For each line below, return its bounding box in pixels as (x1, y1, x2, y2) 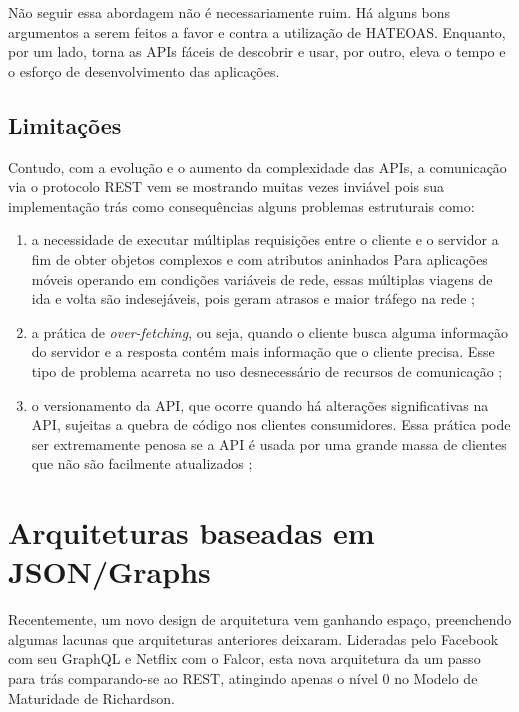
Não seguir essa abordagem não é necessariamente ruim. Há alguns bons (8, 2, 451, 22)
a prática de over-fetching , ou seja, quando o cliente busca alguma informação (31, 321, 509, 342)
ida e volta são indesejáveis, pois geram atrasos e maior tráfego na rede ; (31, 288, 475, 309)
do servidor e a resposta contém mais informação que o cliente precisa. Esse (31, 341, 495, 362)
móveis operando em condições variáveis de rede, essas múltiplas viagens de (31, 268, 493, 289)
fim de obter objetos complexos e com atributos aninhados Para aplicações (31, 248, 488, 269)
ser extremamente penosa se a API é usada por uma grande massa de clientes (31, 433, 507, 454)
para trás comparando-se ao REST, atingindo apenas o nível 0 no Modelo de (8, 667, 478, 688)
